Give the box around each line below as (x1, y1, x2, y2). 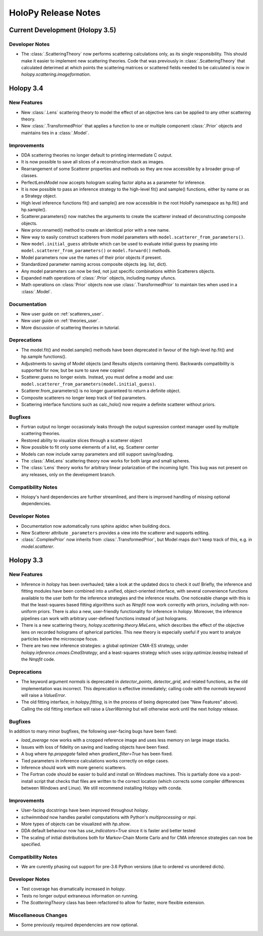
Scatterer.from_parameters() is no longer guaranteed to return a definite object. (21, 388, 181, 394)
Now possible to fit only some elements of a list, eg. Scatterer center (21, 444, 159, 450)
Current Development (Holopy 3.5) (9, 26, 116, 34)
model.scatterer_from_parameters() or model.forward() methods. (21, 248, 171, 254)
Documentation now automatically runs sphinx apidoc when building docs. (21, 523, 171, 529)
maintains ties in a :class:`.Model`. (21, 130, 90, 136)
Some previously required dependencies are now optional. (21, 922, 139, 928)
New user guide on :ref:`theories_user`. (21, 318, 100, 324)
